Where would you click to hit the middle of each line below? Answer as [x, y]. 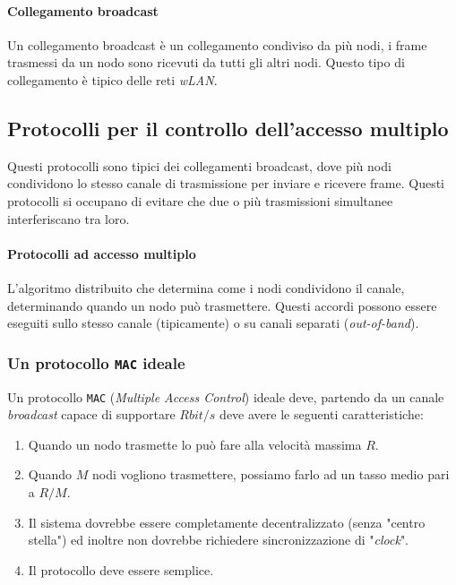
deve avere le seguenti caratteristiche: [322, 414]
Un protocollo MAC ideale [96, 362]
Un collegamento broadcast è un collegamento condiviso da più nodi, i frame [217, 44]
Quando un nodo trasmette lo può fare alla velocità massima [195, 444]
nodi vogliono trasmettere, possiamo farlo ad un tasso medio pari [271, 474]
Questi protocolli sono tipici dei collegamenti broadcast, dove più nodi [199, 165]
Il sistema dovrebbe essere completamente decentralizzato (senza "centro [227, 522]
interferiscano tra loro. [69, 218]
